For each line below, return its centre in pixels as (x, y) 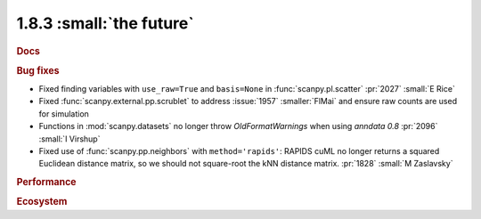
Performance (46, 182)
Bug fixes (38, 70)
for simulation (64, 114)
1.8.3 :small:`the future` (106, 23)
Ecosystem (42, 202)
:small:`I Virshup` (69, 139)
